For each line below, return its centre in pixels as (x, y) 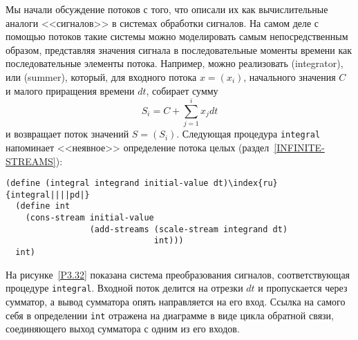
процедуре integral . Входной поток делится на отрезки (124, 288)
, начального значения (290, 76)
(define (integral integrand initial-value (107, 183)
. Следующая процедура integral (248, 134)
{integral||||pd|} (48, 195)
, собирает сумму (182, 90)
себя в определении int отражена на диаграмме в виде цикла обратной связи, (170, 315)
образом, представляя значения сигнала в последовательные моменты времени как (179, 49)
